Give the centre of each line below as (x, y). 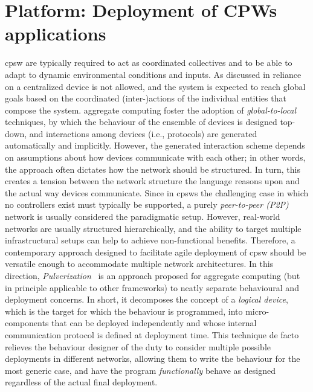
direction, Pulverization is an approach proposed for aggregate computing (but (153, 275)
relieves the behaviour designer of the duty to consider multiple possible (138, 346)
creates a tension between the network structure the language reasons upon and (152, 181)
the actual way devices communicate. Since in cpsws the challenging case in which (157, 192)
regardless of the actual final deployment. (81, 382)
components (27, 323)
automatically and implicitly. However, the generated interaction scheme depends (155, 145)
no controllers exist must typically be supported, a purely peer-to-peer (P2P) (147, 204)
